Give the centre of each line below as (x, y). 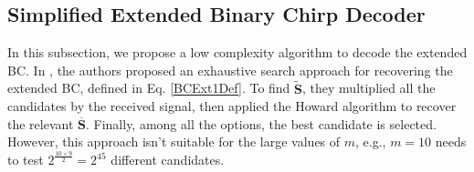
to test (26, 160)
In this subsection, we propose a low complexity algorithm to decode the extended (237, 52)
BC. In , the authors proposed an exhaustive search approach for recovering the (230, 70)
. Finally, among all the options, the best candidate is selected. (261, 123)
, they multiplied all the (369, 88)
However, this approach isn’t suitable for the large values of (174, 142)
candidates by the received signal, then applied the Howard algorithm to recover (232, 106)
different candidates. (168, 160)
